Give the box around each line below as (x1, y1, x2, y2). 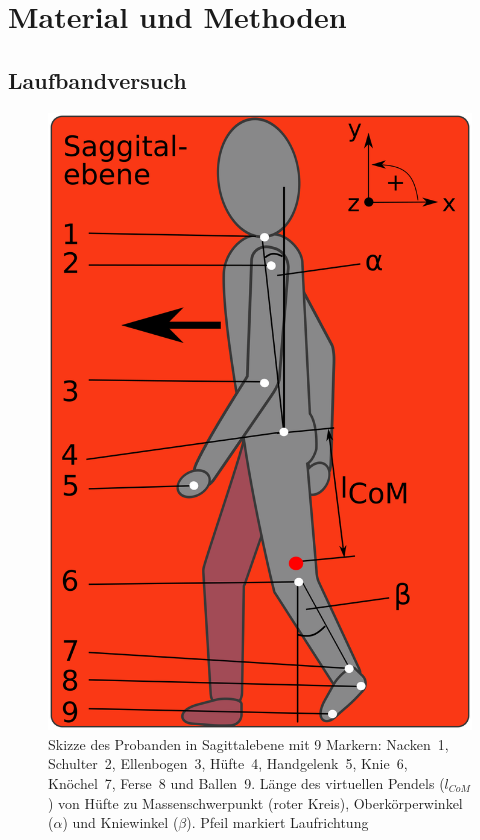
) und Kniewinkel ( (62, 812, 179, 833)
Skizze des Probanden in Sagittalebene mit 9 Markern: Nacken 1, (48, 733, 449, 754)
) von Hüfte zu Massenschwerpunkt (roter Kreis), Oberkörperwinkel (48, 792, 463, 813)
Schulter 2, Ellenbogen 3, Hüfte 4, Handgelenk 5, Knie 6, (48, 753, 408, 774)
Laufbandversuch (8, 64, 187, 95)
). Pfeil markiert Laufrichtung (186, 812, 369, 833)
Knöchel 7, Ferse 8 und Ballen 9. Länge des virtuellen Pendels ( (48, 772, 445, 793)
